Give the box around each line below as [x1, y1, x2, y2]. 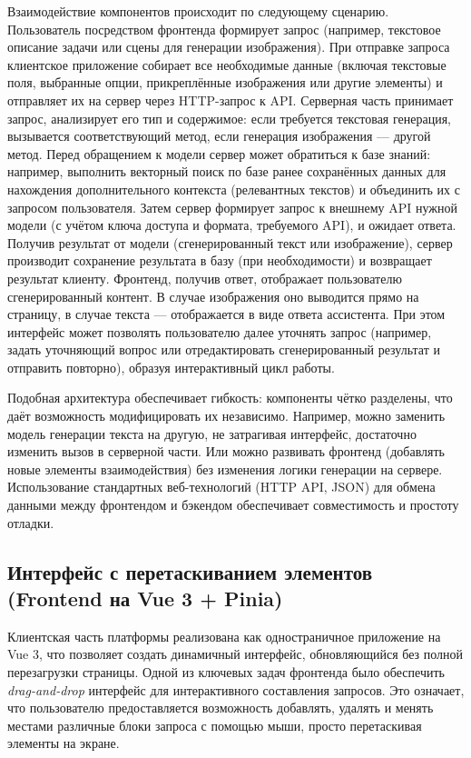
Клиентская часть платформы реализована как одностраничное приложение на [7, 626, 441, 645]
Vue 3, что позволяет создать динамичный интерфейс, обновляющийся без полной [7, 644, 464, 663]
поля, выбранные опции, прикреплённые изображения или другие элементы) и [7, 73, 443, 92]
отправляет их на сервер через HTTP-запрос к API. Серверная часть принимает [7, 90, 454, 109]
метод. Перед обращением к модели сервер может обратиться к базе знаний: [7, 144, 431, 163]
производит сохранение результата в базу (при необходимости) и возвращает [7, 251, 432, 270]
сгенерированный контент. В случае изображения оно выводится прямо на [7, 286, 419, 305]
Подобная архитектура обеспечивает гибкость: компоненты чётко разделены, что [7, 388, 453, 407]
